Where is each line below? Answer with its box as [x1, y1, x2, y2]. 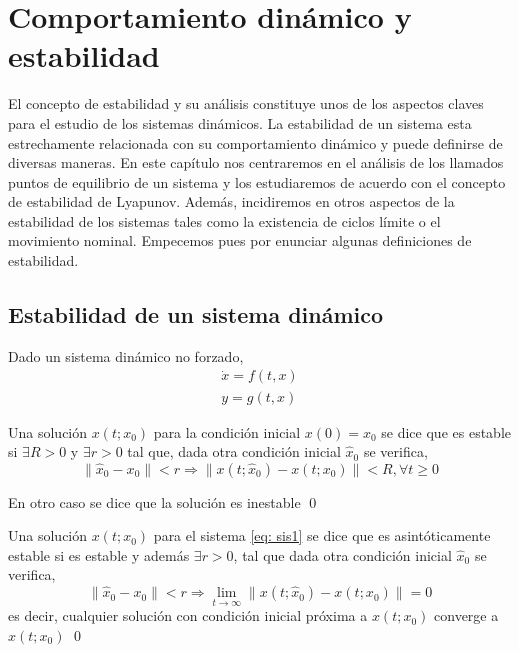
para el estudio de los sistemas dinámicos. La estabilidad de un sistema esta [8, 112, 472, 133]
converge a [434, 605, 499, 626]
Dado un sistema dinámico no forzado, [8, 345, 244, 366]
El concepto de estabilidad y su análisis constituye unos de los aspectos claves [8, 93, 484, 114]
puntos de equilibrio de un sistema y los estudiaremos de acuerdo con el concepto [8, 171, 506, 192]
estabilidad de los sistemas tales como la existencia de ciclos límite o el [8, 210, 441, 231]
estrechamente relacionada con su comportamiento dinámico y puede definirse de [8, 132, 503, 153]
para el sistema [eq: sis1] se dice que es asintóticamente [153, 525, 491, 546]
